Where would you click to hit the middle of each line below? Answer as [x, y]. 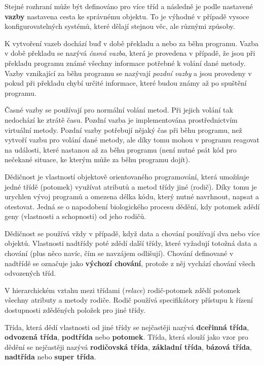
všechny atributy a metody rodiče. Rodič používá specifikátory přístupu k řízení [129, 300]
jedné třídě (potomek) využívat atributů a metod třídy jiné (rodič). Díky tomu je [131, 186]
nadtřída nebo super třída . [50, 357]
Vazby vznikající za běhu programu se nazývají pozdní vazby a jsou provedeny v [128, 73]
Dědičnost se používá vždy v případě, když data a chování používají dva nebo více [132, 233]
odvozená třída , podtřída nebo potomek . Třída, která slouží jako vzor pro [126, 337]
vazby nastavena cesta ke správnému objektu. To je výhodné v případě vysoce [127, 16]
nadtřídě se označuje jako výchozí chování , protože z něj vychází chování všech [130, 263]
